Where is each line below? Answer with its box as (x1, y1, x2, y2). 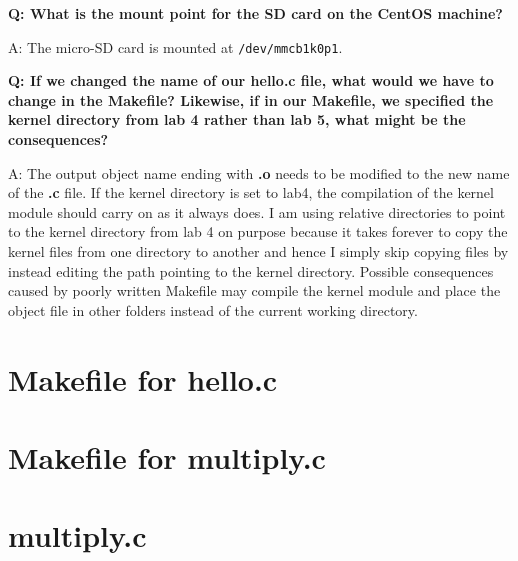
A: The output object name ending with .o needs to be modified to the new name (8, 162, 510, 183)
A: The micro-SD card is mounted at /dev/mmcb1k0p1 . (8, 36, 343, 57)
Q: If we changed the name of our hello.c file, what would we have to (8, 70, 494, 91)
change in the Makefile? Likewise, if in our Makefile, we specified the (8, 89, 494, 110)
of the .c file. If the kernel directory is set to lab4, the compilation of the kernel (8, 182, 494, 203)
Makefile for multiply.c (8, 436, 326, 477)
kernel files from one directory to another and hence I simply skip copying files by (8, 241, 509, 261)
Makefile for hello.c (8, 358, 278, 399)
